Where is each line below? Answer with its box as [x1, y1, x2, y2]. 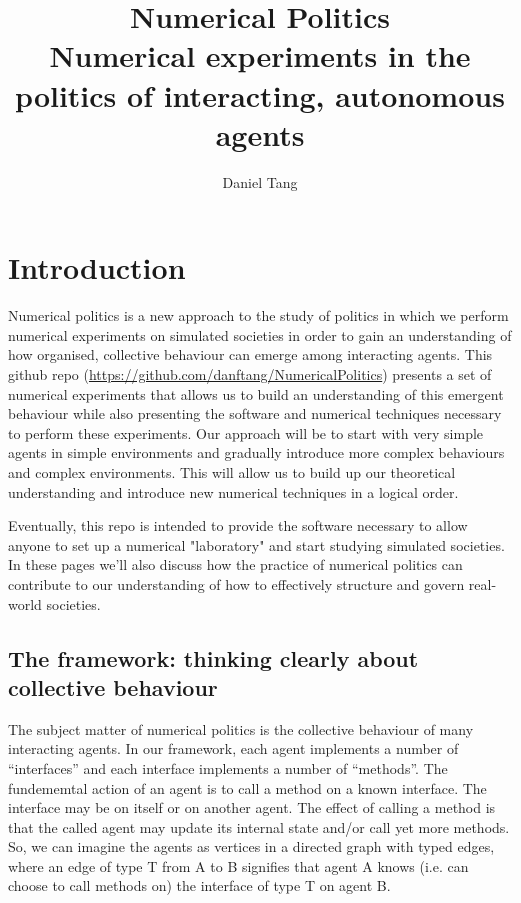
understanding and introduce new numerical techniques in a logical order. [8, 481, 459, 502]
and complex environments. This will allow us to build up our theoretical [8, 461, 456, 482]
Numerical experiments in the [49, 35, 471, 76]
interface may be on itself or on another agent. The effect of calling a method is [8, 797, 496, 818]
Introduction [8, 247, 186, 288]
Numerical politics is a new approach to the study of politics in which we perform [8, 305, 509, 326]
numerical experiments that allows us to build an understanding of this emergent [8, 383, 504, 404]
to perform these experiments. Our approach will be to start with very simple [8, 422, 484, 443]
